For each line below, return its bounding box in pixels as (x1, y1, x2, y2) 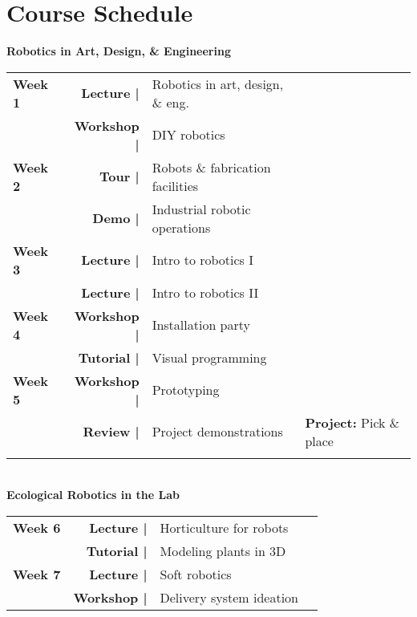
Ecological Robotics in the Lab (6, 486, 180, 503)
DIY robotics (152, 125, 225, 144)
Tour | (99, 167, 140, 186)
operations (152, 217, 211, 237)
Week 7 (13, 564, 61, 583)
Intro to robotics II (152, 282, 259, 302)
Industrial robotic (152, 199, 251, 218)
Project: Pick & (305, 412, 400, 432)
